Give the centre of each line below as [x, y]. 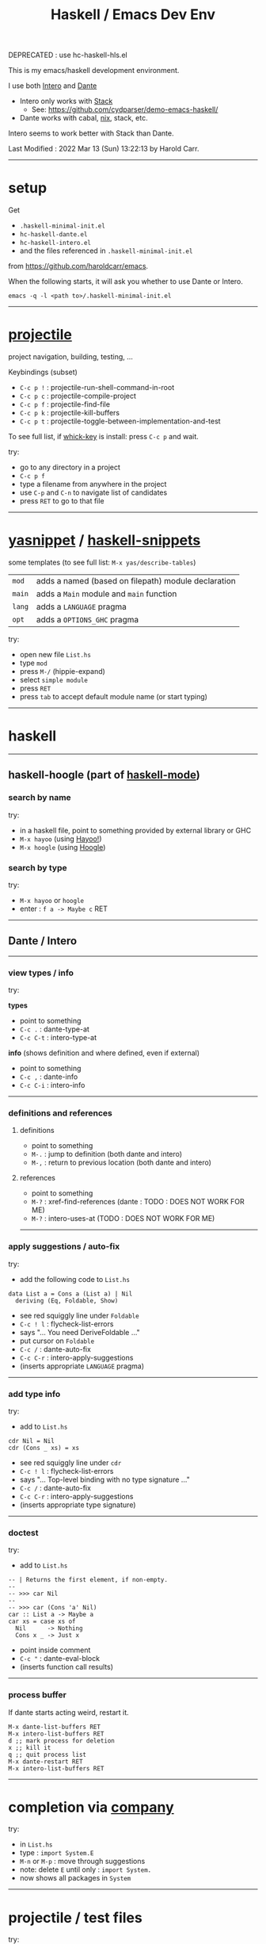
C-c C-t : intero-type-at [58, 1038]
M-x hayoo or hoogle [52, 900]
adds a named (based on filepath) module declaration [136, 581]
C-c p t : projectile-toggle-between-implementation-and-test [120, 421]
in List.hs [36, 1844]
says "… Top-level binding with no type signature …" [104, 1479]
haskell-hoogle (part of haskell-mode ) [104, 775]
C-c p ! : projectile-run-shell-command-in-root [97, 388]
